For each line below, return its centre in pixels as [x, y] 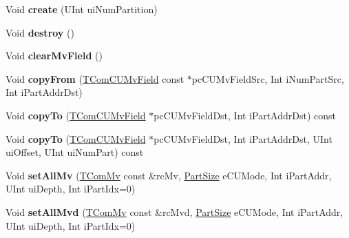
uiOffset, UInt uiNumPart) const [75, 152]
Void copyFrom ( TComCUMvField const [95, 78]
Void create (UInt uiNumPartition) [82, 9]
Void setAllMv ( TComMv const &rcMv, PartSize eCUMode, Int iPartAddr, [169, 175]
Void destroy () [40, 32]
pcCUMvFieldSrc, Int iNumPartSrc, [268, 78]
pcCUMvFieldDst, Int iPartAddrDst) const [245, 115]
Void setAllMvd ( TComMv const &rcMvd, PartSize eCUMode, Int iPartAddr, [174, 211]
